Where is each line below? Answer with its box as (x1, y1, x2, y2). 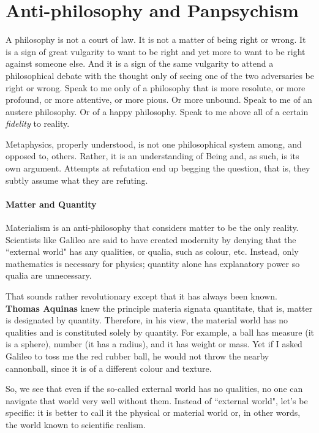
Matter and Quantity (6, 197, 97, 210)
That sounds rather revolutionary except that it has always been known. (6, 290, 277, 303)
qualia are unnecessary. (6, 269, 92, 282)
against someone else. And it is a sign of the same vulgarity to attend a (6, 57, 274, 70)
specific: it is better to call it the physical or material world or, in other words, (6, 406, 301, 419)
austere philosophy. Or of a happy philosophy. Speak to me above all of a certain (6, 105, 309, 118)
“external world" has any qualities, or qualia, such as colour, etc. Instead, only (6, 245, 299, 258)
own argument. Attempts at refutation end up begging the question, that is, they (6, 162, 310, 175)
